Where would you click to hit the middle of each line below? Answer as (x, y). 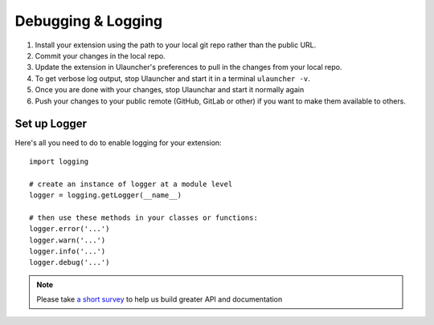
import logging (59, 161)
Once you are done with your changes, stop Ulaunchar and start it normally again (170, 90)
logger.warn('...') (68, 240)
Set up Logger (51, 124)
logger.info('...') (68, 251)
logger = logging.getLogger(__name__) (106, 195)
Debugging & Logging (89, 21)
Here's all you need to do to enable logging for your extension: (118, 143)
